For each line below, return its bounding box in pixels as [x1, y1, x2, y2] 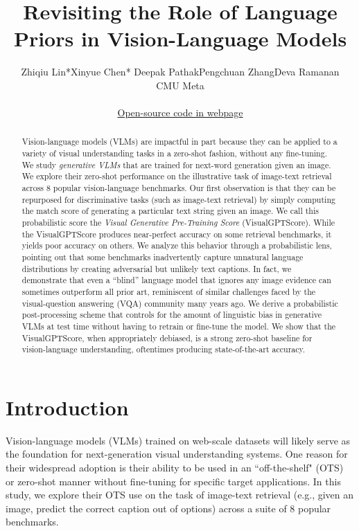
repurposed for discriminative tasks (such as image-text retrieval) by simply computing [21, 193, 335, 205]
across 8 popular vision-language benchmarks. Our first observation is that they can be [21, 182, 336, 194]
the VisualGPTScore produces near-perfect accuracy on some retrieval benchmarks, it [21, 228, 332, 240]
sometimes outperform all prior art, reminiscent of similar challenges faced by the [21, 286, 316, 298]
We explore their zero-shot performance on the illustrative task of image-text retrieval [21, 170, 332, 182]
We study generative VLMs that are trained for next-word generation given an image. [21, 159, 331, 170]
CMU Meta [156, 78, 204, 92]
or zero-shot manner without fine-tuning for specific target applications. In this [6, 474, 341, 488]
